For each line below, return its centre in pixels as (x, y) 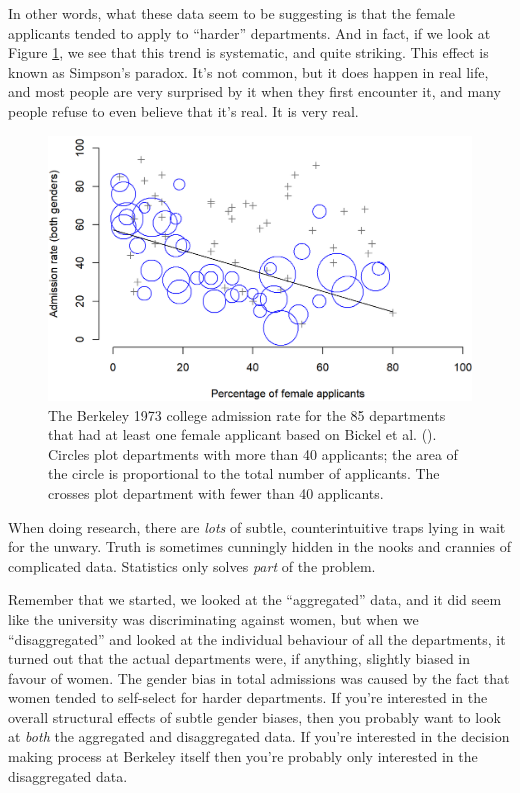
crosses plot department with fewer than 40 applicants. (216, 492)
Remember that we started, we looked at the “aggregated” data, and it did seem (255, 599)
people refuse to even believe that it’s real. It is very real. (183, 110)
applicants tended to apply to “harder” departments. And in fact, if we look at (249, 32)
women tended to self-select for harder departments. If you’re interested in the (248, 697)
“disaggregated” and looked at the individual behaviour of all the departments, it (257, 638)
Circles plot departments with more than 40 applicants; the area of (253, 453)
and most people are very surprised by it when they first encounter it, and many (254, 91)
